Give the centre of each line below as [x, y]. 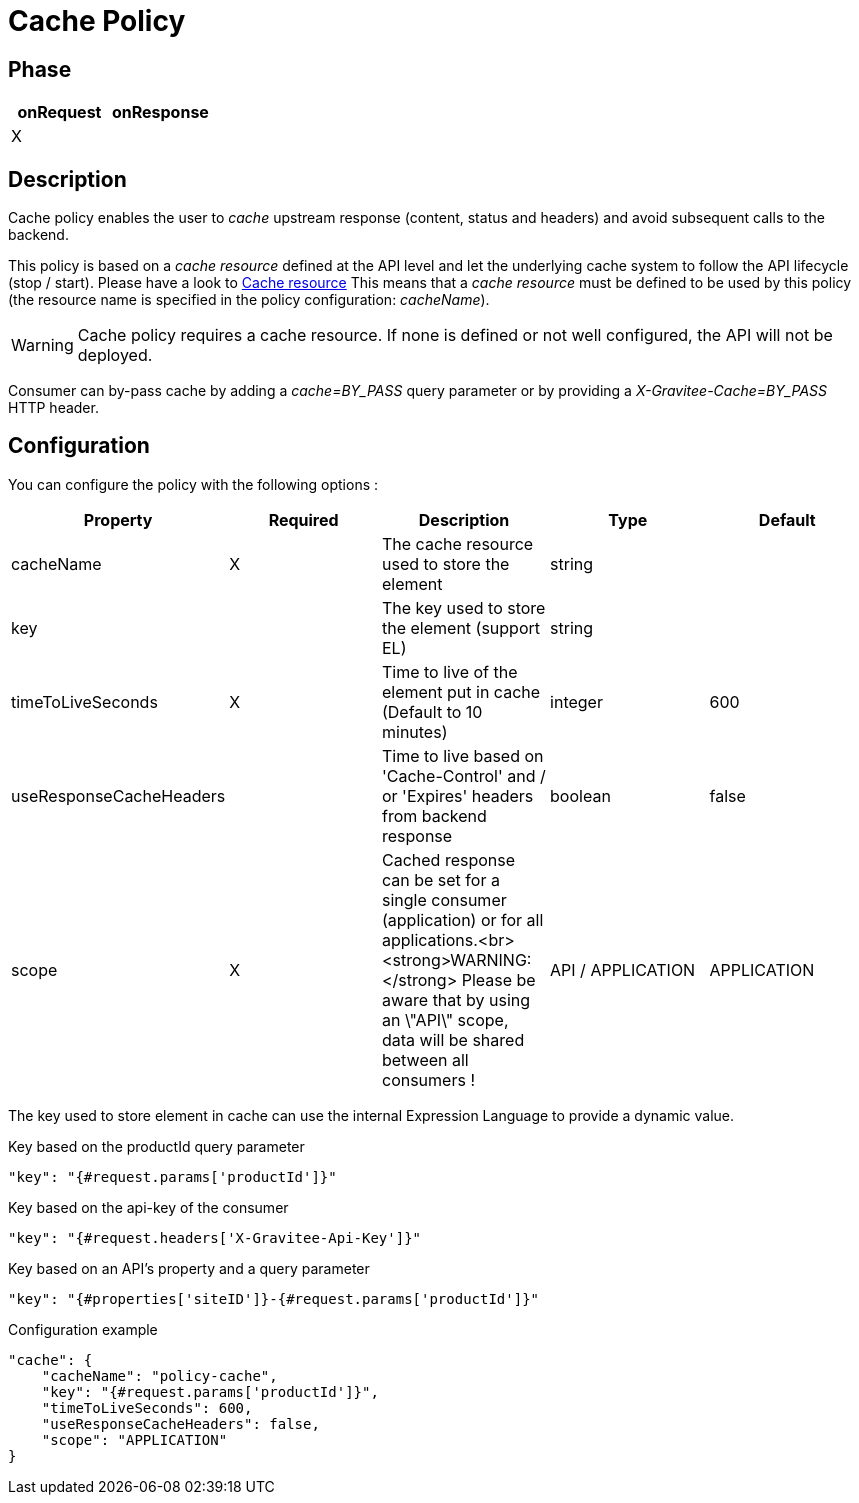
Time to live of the [449, 671]
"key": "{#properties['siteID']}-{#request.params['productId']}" [274, 1298]
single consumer [444, 899]
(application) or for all [462, 919]
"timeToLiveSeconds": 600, [147, 1407]
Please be [498, 979]
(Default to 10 [432, 711]
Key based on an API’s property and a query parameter [189, 1268]
